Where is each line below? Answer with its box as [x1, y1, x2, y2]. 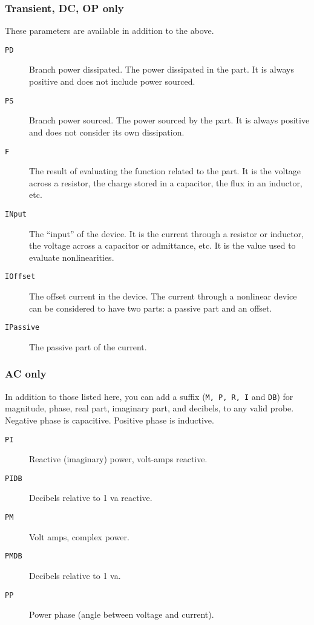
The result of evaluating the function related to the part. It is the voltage [29, 165, 301, 177]
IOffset [5, 272, 36, 281]
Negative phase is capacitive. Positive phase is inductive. [5, 413, 214, 426]
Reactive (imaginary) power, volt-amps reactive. [29, 453, 208, 465]
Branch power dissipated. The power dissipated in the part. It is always [29, 63, 294, 76]
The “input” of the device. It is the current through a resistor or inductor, [29, 227, 304, 240]
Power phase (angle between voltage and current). [29, 608, 214, 621]
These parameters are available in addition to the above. [5, 24, 214, 37]
